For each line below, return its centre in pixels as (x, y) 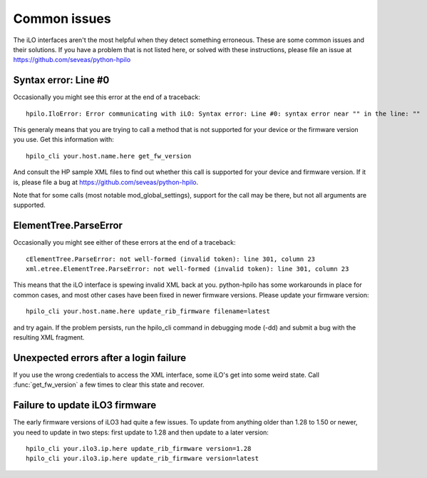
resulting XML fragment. (49, 337)
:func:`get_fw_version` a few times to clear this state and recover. (109, 385)
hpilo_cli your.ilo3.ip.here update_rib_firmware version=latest (143, 459)
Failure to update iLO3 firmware (85, 406)
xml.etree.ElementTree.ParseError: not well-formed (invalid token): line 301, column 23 (187, 269)
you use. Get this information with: (63, 140)
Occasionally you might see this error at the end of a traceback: (107, 97)
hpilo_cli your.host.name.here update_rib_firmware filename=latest (148, 311)
